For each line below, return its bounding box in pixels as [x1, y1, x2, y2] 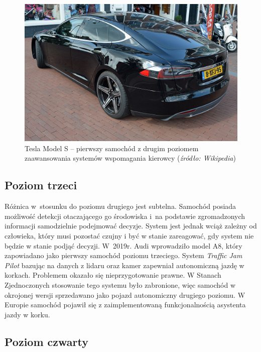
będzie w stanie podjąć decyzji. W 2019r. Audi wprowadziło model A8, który [5, 240, 242, 251]
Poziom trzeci [5, 177, 77, 193]
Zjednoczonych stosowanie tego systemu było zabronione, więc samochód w [5, 280, 236, 290]
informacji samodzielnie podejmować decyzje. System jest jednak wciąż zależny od [5, 220, 257, 231]
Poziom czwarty [5, 333, 88, 349]
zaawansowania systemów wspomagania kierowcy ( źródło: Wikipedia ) [25, 153, 236, 163]
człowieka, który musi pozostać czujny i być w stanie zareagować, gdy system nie [5, 230, 254, 241]
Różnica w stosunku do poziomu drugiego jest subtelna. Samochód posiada [5, 201, 236, 211]
